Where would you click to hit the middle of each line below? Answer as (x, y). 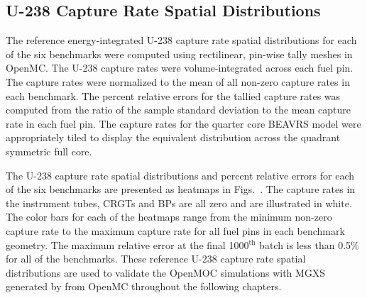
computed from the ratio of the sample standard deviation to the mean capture (179, 110)
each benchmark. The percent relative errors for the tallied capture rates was (173, 95)
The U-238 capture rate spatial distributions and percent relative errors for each (180, 175)
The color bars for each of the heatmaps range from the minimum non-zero (169, 217)
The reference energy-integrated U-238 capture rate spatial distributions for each (181, 40)
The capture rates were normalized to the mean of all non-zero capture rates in (178, 81)
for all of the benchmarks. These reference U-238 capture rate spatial (156, 259)
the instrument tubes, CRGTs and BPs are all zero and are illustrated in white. (179, 203)
